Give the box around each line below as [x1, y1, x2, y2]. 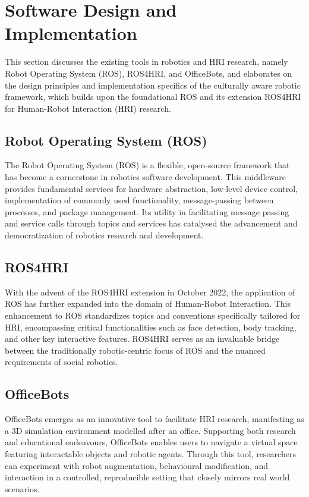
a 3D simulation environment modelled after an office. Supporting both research [5, 424, 296, 436]
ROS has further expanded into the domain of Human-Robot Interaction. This [5, 297, 291, 310]
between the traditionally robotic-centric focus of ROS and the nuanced [5, 344, 266, 356]
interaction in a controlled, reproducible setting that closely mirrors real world [5, 471, 290, 483]
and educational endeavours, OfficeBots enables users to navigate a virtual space [5, 436, 298, 448]
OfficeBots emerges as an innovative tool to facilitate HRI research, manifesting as [5, 413, 304, 425]
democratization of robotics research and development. [5, 229, 204, 241]
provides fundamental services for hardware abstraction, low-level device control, [5, 182, 298, 194]
